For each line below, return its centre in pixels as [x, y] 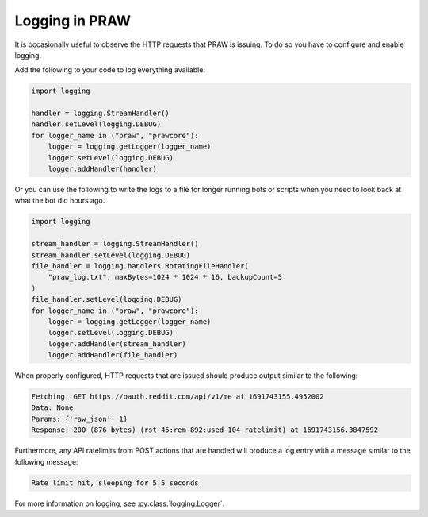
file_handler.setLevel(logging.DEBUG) [107, 299]
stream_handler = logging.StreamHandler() [115, 244]
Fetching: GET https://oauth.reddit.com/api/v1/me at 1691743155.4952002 [178, 397]
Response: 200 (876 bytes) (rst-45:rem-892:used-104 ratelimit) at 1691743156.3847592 [205, 430]
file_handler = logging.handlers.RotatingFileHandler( [140, 266]
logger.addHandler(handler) [103, 169]
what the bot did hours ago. [60, 201]
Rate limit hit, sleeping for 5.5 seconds [115, 483]
